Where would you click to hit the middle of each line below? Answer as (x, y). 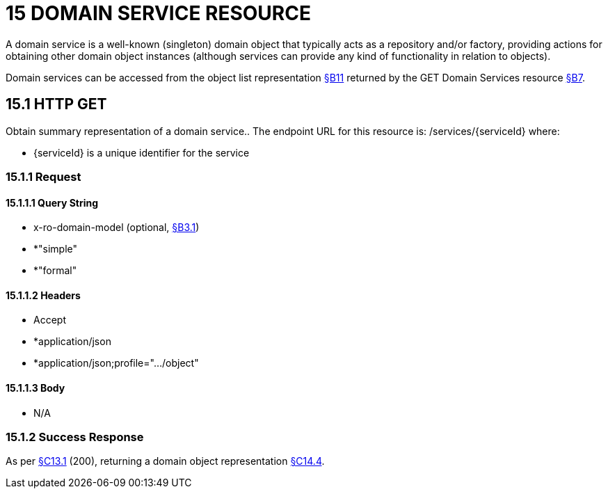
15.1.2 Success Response (75, 437)
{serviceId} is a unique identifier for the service (142, 152)
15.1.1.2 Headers (43, 295)
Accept (50, 320)
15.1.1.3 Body (35, 388)
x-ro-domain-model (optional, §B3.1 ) (117, 228)
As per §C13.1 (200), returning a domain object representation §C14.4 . (165, 461)
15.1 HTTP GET (56, 104)
